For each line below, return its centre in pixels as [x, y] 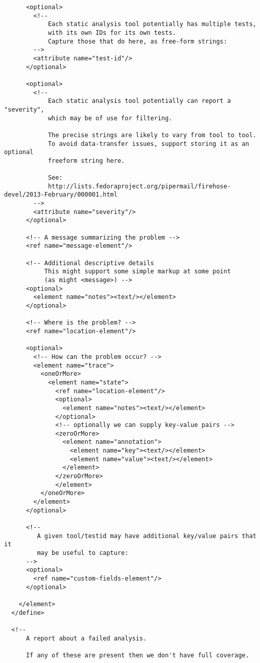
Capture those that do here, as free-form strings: [137, 41]
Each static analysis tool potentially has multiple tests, [152, 24]
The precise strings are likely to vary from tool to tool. [152, 135]
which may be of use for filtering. [110, 118]
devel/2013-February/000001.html [61, 195]
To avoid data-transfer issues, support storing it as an [148, 144]
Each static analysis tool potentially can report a [139, 101]
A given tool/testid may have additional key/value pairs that [147, 536]
